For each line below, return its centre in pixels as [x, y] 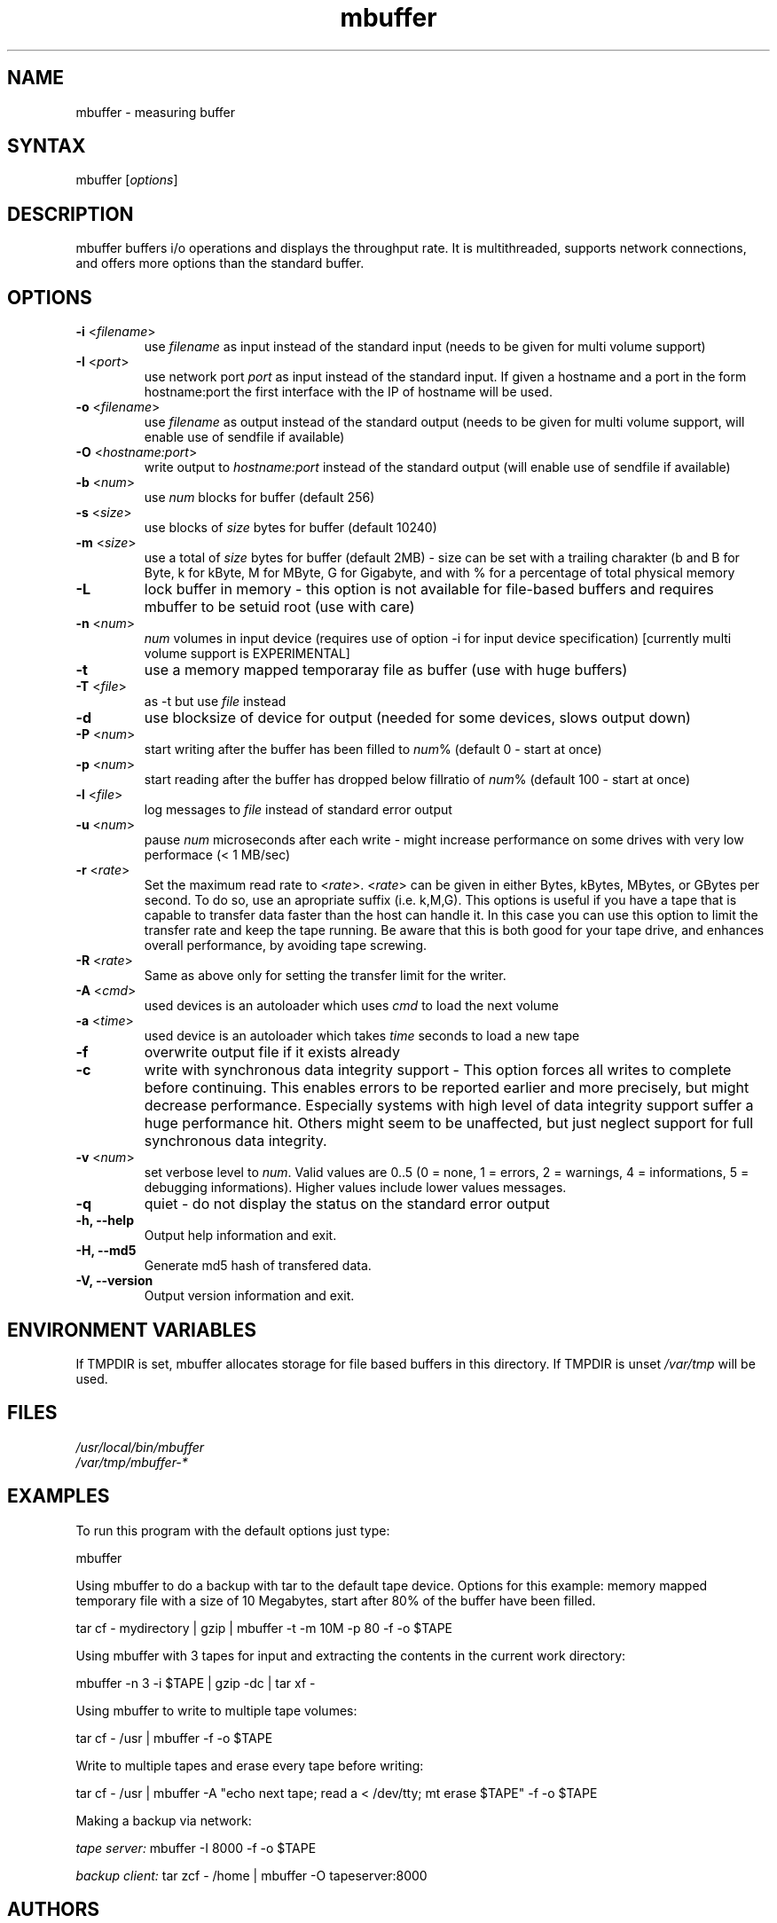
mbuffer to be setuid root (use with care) [279, 607]
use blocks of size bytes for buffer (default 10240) [290, 528]
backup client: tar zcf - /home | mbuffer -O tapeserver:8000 [251, 1875]
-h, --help [105, 1221]
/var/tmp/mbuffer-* [132, 1462]
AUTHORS [54, 1910]
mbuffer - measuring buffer [156, 112]
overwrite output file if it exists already [272, 1052]
